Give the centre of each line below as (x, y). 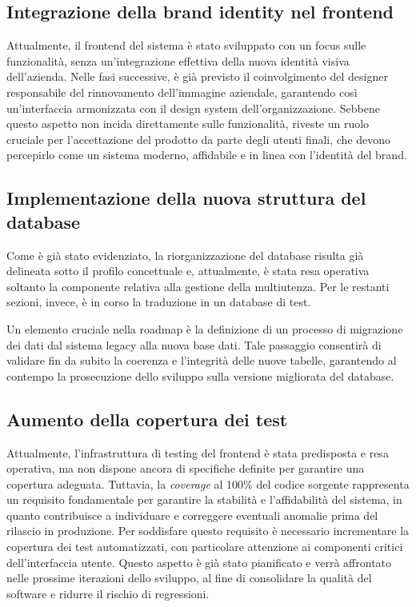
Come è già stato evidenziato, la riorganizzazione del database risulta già (185, 255)
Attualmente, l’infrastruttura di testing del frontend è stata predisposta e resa (198, 452)
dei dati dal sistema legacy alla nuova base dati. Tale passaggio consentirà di (194, 344)
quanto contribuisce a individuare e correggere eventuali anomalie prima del (192, 515)
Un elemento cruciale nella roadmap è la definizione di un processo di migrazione (205, 328)
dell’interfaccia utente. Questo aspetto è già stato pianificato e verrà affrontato (199, 562)
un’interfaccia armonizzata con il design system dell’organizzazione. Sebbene (194, 108)
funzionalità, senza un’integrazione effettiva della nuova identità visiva (178, 60)
